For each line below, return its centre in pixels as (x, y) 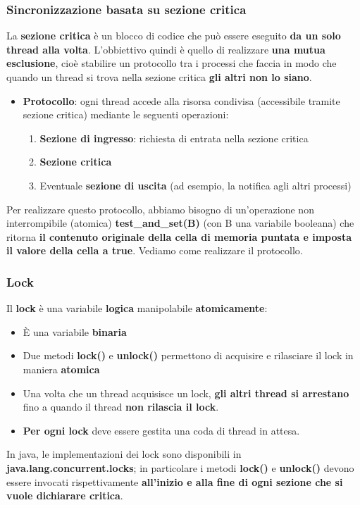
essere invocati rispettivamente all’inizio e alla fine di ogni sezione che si (175, 481)
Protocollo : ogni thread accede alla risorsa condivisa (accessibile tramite (181, 100)
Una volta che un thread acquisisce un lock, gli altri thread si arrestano (186, 393)
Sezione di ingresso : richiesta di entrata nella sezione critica (174, 138)
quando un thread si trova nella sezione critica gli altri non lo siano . (159, 77)
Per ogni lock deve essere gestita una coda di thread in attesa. (161, 430)
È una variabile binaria (75, 331)
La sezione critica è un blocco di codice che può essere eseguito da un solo (174, 36)
